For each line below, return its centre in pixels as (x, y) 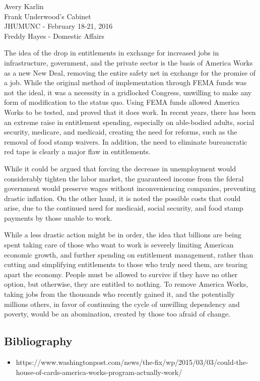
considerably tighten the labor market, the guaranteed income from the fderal (124, 178)
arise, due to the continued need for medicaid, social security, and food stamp (124, 208)
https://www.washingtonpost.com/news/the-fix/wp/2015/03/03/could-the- (132, 362)
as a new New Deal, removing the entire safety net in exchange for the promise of (130, 72)
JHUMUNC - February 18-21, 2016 (58, 26)
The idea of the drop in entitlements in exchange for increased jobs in (112, 53)
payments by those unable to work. (58, 217)
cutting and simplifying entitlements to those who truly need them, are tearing (126, 264)
